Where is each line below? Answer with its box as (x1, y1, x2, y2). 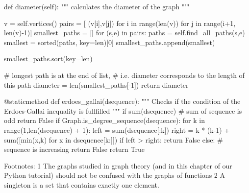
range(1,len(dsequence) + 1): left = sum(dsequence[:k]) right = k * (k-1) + (4, 124, 230, 135)
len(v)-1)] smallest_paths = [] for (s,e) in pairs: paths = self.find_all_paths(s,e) (4, 27, 245, 38)
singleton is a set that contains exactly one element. (4, 179, 159, 190)
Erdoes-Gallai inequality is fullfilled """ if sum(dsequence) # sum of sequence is (4, 105, 242, 116)
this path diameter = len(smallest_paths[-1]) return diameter (4, 79, 189, 90)
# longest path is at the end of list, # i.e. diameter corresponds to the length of (4, 70, 245, 80)
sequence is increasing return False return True (4, 144, 145, 154)
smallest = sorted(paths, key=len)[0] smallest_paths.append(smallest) (4, 37, 215, 47)
